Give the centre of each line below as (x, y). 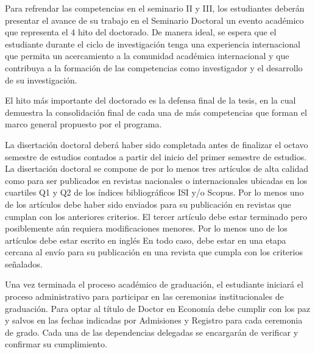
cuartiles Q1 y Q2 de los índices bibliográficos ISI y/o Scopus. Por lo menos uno (154, 192)
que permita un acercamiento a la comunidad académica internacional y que (147, 56)
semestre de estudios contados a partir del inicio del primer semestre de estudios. (156, 156)
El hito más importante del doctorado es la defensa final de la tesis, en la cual (150, 100)
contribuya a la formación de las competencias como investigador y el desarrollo (154, 67)
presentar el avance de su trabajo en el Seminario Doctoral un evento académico (154, 20)
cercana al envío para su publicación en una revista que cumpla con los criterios (154, 252)
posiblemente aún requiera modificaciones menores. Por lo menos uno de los (146, 228)
